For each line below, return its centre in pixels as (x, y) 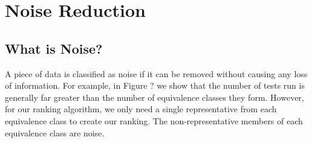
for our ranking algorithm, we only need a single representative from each (141, 109)
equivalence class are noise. (55, 132)
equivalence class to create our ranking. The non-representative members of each (154, 120)
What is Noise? (54, 48)
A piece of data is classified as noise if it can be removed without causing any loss (156, 73)
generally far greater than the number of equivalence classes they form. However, (154, 97)
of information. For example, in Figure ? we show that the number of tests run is (155, 85)
